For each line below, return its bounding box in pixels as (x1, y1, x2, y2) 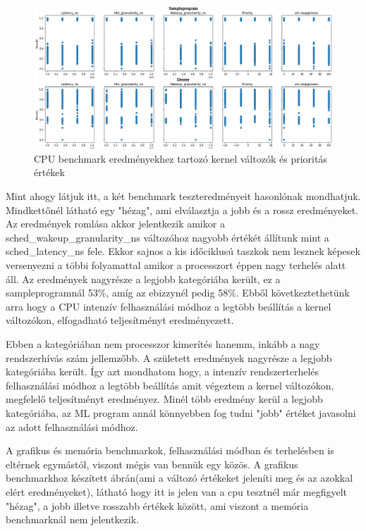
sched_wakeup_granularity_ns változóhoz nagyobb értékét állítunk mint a (6, 230, 329, 244)
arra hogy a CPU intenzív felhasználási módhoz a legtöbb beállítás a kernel (6, 299, 331, 313)
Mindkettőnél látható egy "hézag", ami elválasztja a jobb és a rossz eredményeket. (6, 202, 359, 217)
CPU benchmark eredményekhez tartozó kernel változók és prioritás (34, 151, 327, 165)
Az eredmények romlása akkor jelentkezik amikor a (6, 216, 225, 231)
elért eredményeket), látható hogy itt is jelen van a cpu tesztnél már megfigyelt (6, 484, 347, 499)
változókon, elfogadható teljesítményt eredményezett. (6, 313, 234, 327)
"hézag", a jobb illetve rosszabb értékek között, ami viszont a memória (6, 498, 309, 513)
